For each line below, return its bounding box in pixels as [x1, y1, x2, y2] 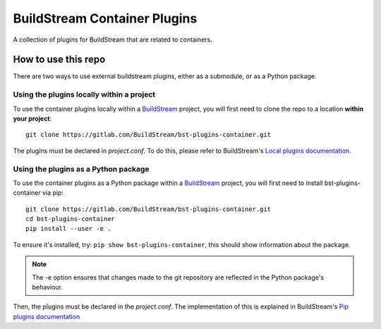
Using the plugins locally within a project [13, 90, 156, 100]
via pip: [42, 189, 64, 197]
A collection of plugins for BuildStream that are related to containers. [13, 35, 213, 44]
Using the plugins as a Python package [13, 164, 150, 174]
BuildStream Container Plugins [13, 11, 198, 26]
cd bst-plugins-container [25, 215, 116, 223]
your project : [13, 114, 52, 123]
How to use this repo [13, 54, 106, 66]
